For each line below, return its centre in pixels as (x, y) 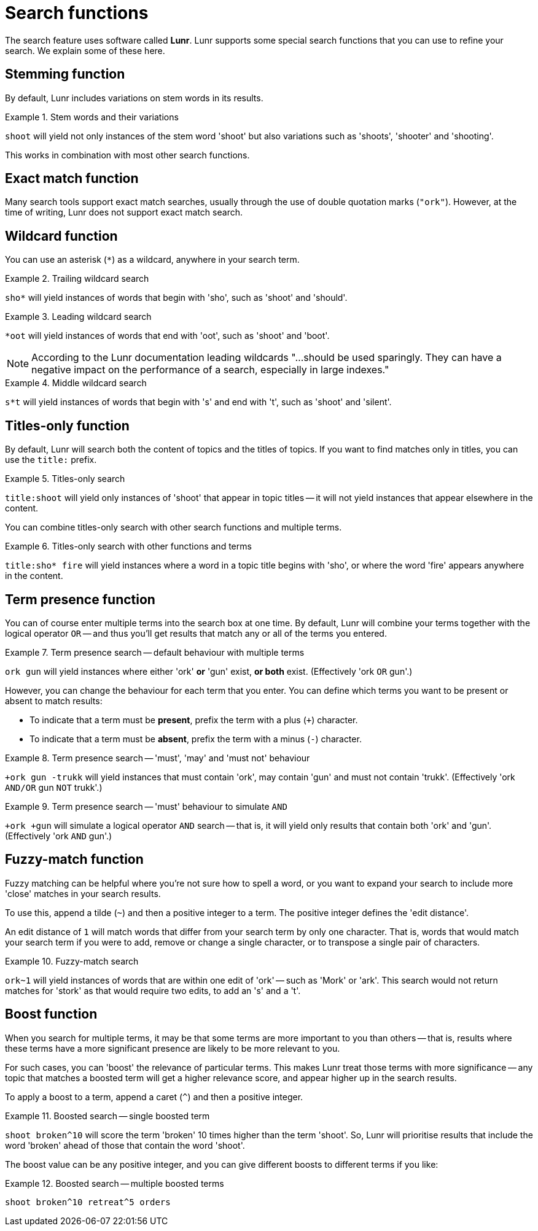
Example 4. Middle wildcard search (76, 383)
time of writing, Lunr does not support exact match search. (124, 212)
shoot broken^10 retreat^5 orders (88, 1202)
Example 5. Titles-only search (65, 479)
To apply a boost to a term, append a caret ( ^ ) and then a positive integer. (154, 1097)
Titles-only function (67, 425)
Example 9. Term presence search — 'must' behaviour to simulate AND (146, 806)
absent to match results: (54, 701)
